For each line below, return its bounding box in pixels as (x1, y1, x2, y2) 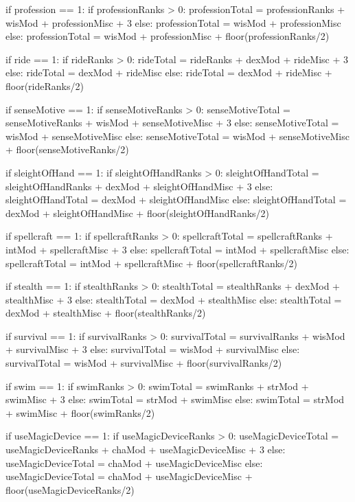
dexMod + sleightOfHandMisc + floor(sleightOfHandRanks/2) (5, 205, 270, 220)
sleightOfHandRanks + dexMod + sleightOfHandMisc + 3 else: (5, 179, 273, 193)
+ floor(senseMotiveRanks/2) (5, 142, 129, 157)
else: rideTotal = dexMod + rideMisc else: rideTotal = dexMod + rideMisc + (5, 65, 332, 80)
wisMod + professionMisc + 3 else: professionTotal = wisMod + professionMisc (5, 15, 341, 30)
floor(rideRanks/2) (5, 78, 84, 93)
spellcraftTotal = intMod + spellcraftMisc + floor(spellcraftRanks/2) (5, 255, 298, 270)
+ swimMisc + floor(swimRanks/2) (5, 405, 155, 420)
